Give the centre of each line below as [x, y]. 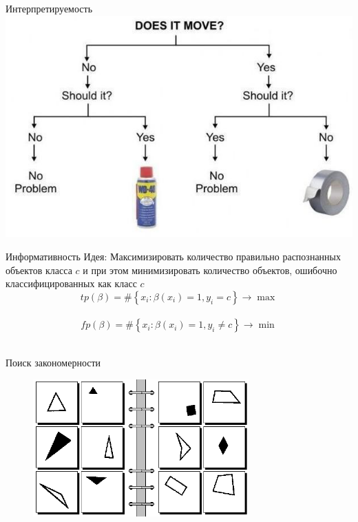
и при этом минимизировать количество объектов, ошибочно [210, 270]
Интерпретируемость [49, 8]
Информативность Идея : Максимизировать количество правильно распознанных [173, 256]
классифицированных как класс [71, 283]
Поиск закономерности [53, 362]
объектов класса [39, 270]
